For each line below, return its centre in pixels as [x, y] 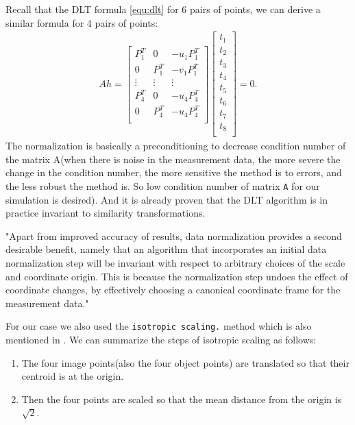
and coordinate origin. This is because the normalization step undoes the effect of [177, 276]
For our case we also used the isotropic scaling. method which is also [159, 326]
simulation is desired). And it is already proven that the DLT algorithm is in [167, 199]
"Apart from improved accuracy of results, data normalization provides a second [174, 235]
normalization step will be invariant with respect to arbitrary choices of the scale [175, 262]
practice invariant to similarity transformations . [106, 213]
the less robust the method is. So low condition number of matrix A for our [163, 185]
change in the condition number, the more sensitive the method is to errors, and [174, 172]
